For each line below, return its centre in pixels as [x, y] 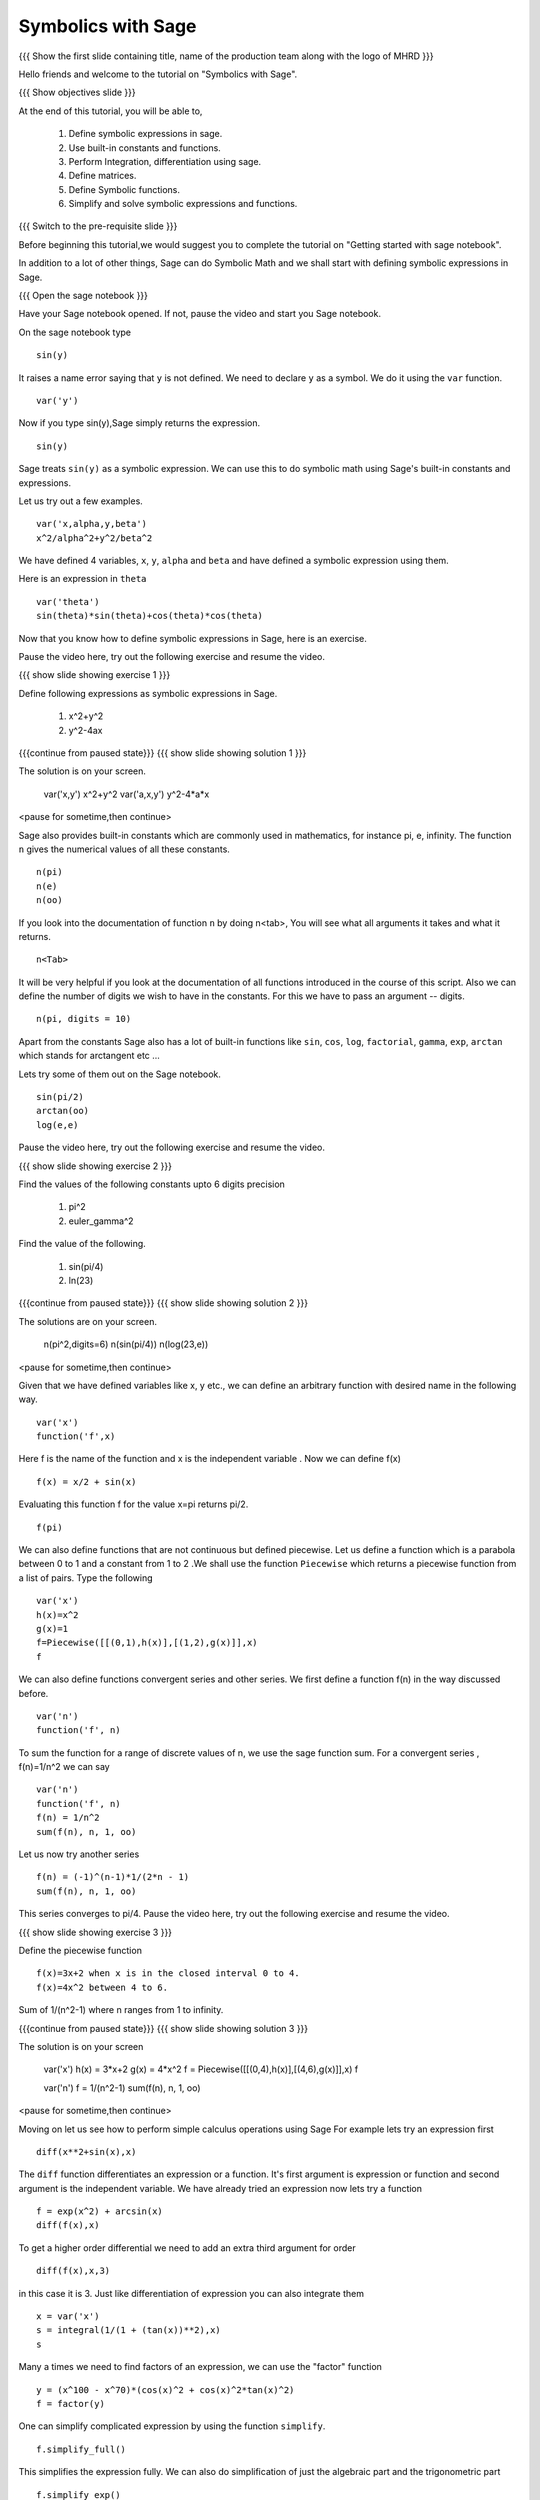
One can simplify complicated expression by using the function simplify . [172, 2426]
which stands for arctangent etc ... [89, 1056]
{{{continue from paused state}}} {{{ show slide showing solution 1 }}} [162, 753]
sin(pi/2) [60, 1097]
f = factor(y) [70, 2403]
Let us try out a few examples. [81, 501]
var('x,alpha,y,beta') [92, 524]
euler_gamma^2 [101, 1221]
